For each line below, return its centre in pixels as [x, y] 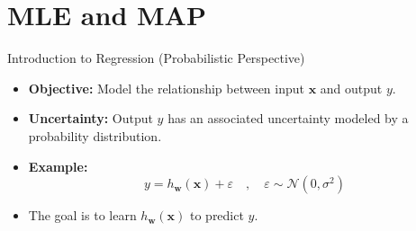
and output [351, 88]
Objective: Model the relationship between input [166, 88]
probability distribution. [95, 135]
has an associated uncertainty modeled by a [288, 118]
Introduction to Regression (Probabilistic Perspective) [156, 58]
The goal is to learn [82, 215]
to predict [217, 215]
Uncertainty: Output [90, 118]
